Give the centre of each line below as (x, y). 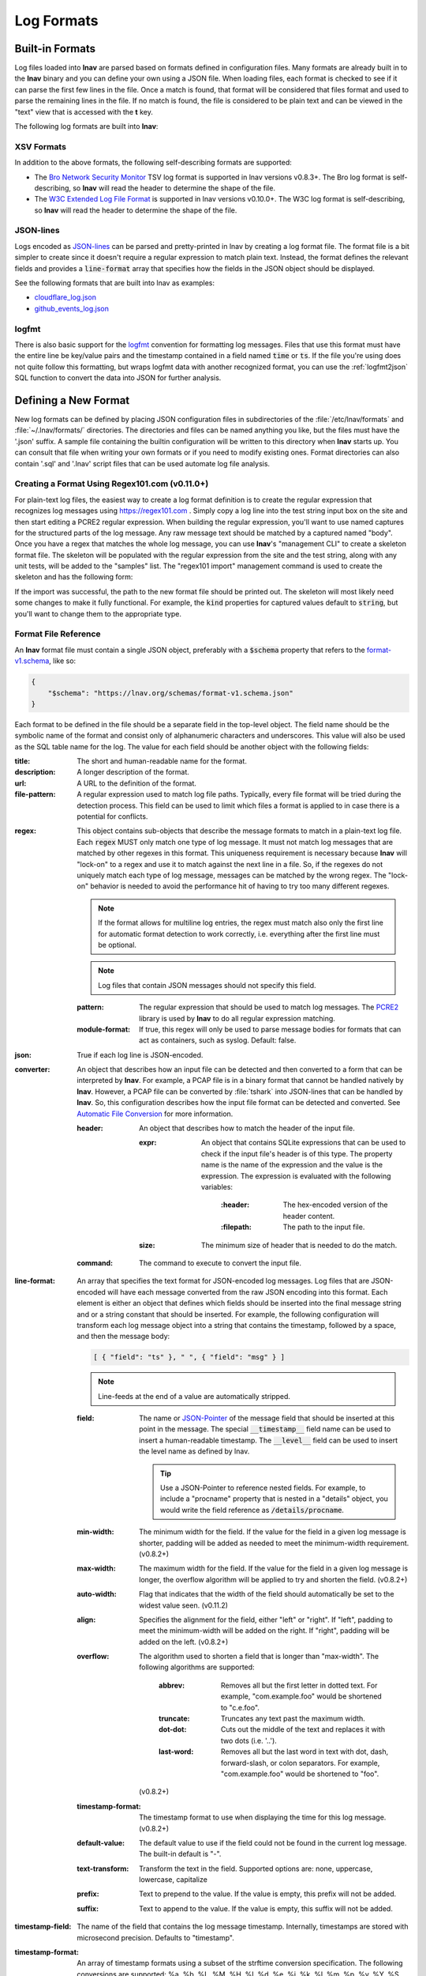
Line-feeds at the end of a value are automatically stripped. (194, 1396)
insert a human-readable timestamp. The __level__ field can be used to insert (269, 1440)
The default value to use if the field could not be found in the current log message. (273, 1842)
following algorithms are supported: (197, 1667)
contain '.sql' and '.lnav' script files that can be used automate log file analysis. (142, 463)
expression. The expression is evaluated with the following (296, 1176)
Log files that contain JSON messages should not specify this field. (207, 985)
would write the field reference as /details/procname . (252, 1510)
